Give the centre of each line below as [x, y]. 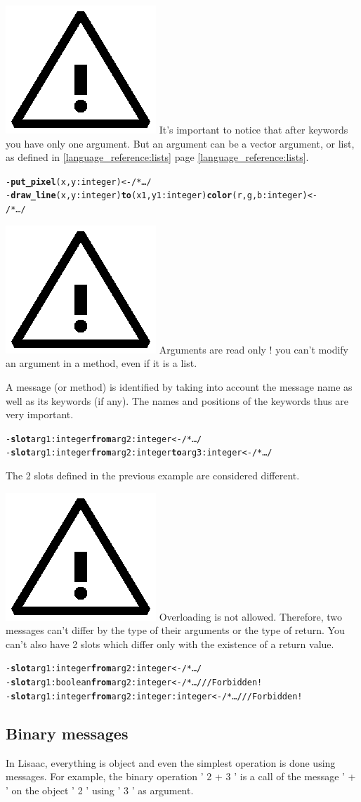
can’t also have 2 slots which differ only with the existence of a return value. [170, 643]
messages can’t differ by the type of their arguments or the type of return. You [175, 630]
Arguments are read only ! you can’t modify [254, 349]
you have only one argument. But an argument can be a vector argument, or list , [180, 143]
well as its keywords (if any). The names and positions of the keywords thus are [177, 400]
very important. [40, 414]
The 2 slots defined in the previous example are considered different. [153, 476]
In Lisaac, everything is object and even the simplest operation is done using [171, 762]
